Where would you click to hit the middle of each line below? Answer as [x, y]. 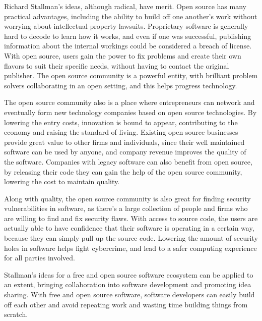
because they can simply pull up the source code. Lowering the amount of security [131, 238]
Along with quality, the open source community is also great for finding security [127, 198]
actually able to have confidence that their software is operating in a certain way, [129, 228]
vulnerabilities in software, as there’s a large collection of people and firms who [126, 208]
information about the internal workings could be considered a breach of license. [128, 46]
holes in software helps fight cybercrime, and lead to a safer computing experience [130, 248]
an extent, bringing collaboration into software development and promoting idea [128, 284]
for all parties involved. [40, 258]
